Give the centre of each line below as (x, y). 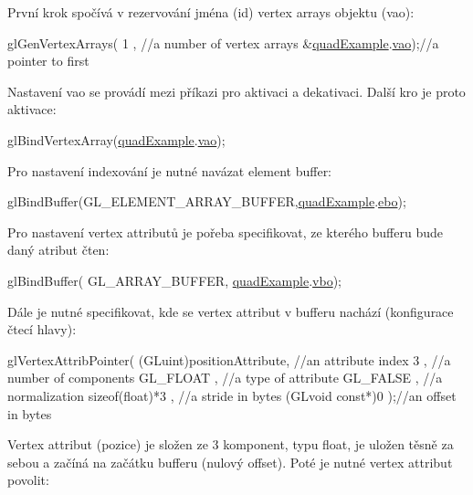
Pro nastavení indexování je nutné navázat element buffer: (170, 170)
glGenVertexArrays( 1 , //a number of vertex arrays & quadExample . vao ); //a (223, 42)
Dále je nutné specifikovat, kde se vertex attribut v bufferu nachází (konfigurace (231, 311)
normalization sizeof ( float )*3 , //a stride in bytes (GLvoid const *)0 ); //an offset (232, 395)
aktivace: (32, 109)
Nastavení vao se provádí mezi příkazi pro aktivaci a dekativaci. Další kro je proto (236, 91)
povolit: (28, 480)
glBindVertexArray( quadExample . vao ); (116, 139)
